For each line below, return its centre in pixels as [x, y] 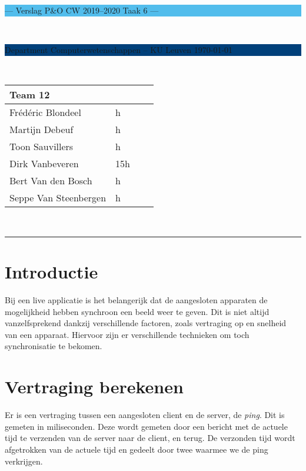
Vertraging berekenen [94, 387]
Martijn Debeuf [41, 130]
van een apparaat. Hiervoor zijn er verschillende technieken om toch [127, 334]
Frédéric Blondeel [45, 112]
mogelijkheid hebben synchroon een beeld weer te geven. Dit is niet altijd [137, 311]
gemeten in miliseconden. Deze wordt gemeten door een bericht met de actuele [146, 426]
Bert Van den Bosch [51, 181]
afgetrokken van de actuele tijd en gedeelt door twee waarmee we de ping [137, 449]
